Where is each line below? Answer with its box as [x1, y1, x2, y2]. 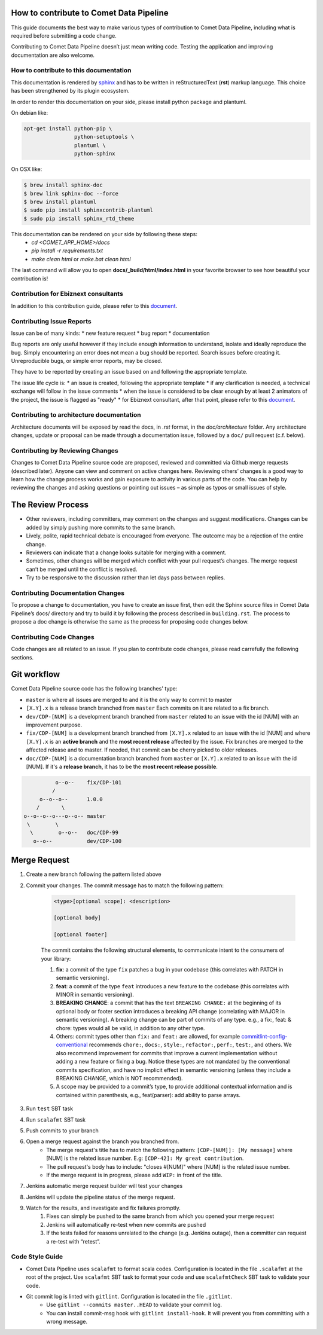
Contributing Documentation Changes [11, 589, 125, 597]
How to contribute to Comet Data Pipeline [11, 8, 169, 18]
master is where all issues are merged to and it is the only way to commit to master [26, 696, 233, 703]
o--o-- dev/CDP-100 [33, 838, 122, 844]
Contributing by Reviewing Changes [11, 446, 119, 454]
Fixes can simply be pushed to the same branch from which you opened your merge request [46, 1212, 275, 1220]
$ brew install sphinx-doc [23, 182, 103, 188]
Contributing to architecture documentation [11, 411, 142, 419]
